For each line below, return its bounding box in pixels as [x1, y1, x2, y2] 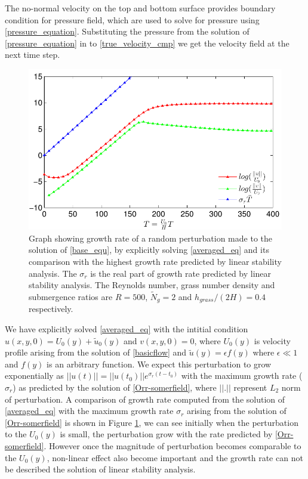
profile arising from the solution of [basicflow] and [5, 346, 187, 359]
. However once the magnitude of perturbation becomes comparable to [44, 439, 301, 452]
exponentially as [5, 369, 64, 382]
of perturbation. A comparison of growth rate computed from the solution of [5, 393, 285, 405]
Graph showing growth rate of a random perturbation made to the [29, 231, 273, 244]
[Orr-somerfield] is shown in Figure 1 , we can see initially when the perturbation [5, 416, 298, 428]
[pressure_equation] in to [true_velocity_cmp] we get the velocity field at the [5, 36, 289, 49]
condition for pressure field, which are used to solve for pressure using [5, 13, 260, 26]
